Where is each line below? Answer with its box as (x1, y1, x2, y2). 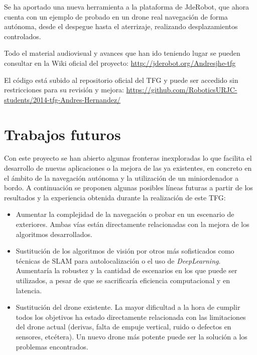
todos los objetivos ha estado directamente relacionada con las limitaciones (16, 311, 246, 322)
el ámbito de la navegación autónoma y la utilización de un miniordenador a (4, 172, 239, 183)
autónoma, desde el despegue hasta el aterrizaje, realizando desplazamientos (4, 21, 238, 32)
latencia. (16, 285, 42, 295)
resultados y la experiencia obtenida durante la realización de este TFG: (4, 192, 226, 202)
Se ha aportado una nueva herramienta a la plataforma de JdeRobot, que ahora (4, 2, 249, 12)
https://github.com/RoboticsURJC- (126, 84, 237, 95)
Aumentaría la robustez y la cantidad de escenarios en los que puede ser (16, 265, 237, 276)
